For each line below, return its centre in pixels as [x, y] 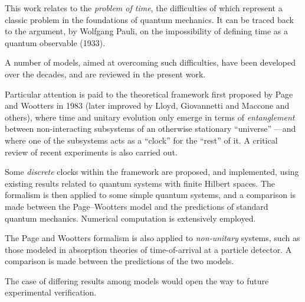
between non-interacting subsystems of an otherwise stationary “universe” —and [150, 129]
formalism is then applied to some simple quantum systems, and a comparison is [150, 195]
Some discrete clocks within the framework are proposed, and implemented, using [152, 172]
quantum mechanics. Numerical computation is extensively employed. [130, 218]
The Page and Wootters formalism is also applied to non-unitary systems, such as [152, 238]
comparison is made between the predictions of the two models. [119, 261]
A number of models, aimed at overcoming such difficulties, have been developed [150, 62]
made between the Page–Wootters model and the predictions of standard [137, 206]
